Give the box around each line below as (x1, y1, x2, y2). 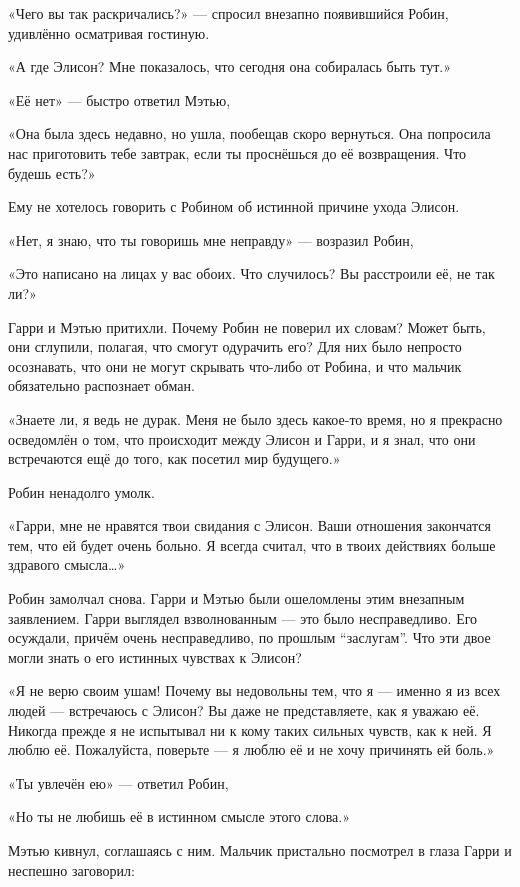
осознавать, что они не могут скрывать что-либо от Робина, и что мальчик (8, 355, 462, 376)
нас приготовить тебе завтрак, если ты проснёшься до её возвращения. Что (8, 142, 467, 163)
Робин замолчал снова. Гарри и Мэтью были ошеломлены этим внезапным (8, 588, 465, 609)
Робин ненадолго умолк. (8, 481, 155, 502)
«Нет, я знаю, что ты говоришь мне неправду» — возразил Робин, (8, 229, 414, 250)
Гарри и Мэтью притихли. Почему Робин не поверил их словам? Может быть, (8, 316, 486, 337)
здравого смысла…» (8, 554, 126, 575)
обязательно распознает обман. (8, 375, 195, 396)
